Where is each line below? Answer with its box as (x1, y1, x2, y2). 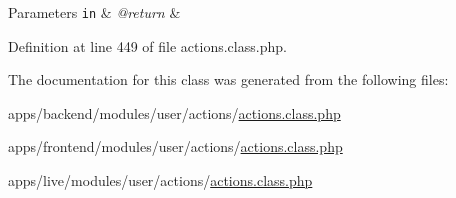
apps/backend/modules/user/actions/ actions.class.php (8, 102, 341, 123)
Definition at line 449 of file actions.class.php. (8, 35, 287, 56)
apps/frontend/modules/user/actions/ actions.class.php (8, 136, 343, 157)
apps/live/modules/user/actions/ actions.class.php (8, 170, 313, 191)
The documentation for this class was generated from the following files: (8, 69, 449, 90)
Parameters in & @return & (8, 2, 181, 22)
